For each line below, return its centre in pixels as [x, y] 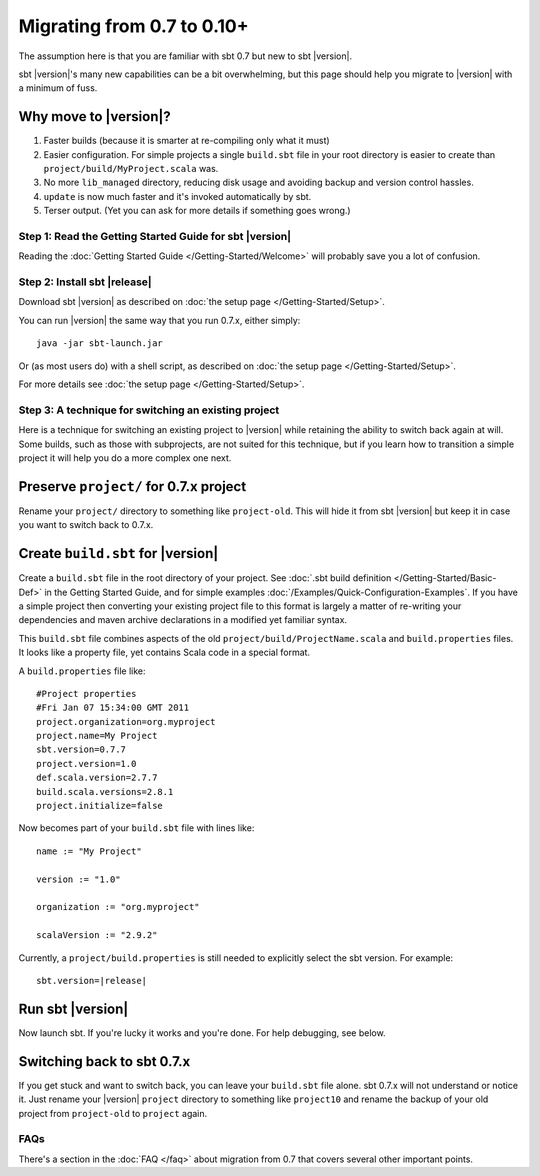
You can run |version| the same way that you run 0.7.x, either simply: [159, 320]
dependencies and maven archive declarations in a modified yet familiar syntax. [183, 620]
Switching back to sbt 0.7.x [104, 1061]
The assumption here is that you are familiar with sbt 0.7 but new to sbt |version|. [185, 56]
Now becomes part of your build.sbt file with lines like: [136, 828]
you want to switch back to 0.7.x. [86, 525]
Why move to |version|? [95, 116]
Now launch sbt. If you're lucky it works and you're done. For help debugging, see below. [202, 1032]
